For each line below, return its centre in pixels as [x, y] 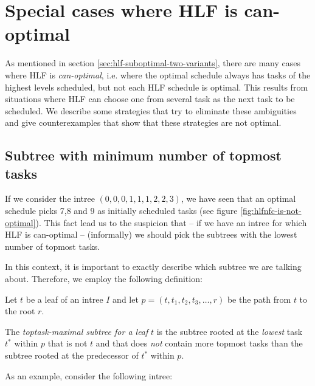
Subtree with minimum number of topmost [143, 155]
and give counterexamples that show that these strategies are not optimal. [143, 122]
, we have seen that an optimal [238, 198]
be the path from [259, 299]
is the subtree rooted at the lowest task [230, 331]
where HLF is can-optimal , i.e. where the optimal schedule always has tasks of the [158, 74]
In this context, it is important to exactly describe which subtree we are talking [153, 267]
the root [20, 311]
